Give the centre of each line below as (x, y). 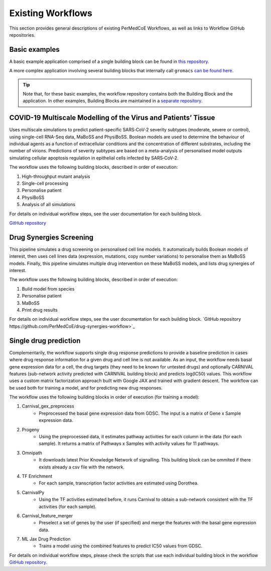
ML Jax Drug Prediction (46, 539)
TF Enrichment (37, 476)
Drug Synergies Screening (51, 237)
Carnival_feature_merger (47, 516)
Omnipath (32, 453)
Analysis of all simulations (48, 205)
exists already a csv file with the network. (82, 467)
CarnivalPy (33, 492)
